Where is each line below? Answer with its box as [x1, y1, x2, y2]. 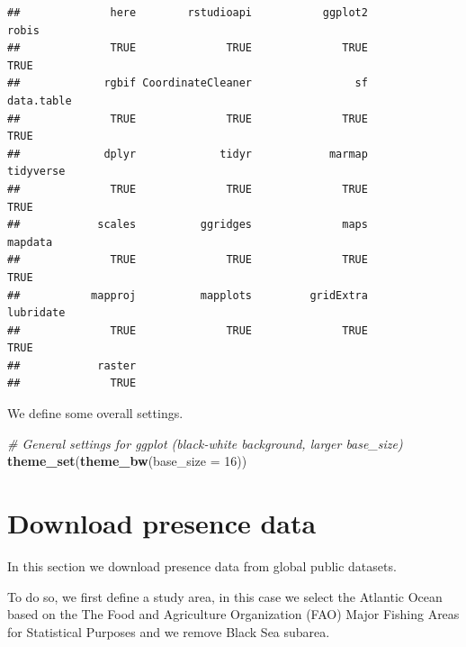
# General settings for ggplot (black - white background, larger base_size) [7, 433, 403, 452]
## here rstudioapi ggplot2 [7, 6, 368, 19]
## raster [7, 359, 137, 372]
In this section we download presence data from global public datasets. [7, 556, 397, 575]
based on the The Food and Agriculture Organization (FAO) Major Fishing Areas [7, 605, 460, 624]
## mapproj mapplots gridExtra [7, 288, 368, 302]
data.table [7, 94, 72, 107]
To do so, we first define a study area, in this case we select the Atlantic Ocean [7, 587, 443, 606]
